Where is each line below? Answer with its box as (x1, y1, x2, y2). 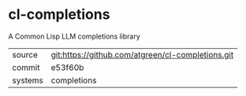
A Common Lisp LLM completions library (8, 31, 140, 41)
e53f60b (50, 61, 84, 72)
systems (12, 75, 43, 86)
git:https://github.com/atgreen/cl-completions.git (50, 49, 234, 60)
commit (12, 61, 40, 72)
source (12, 49, 38, 60)
